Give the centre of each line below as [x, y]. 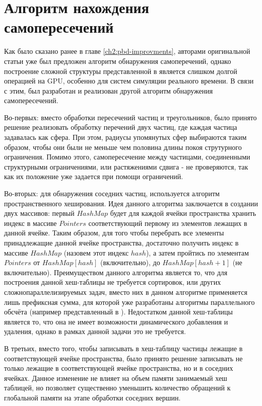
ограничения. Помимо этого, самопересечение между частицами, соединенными [127, 157]
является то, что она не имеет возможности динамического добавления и [116, 321]
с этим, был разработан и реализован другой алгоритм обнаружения [109, 90]
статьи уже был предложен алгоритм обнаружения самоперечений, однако [118, 61]
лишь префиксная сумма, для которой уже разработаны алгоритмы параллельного [129, 302]
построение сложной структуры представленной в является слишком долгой [121, 71]
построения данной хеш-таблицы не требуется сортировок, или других [113, 282]
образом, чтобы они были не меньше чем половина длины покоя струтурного [123, 147]
